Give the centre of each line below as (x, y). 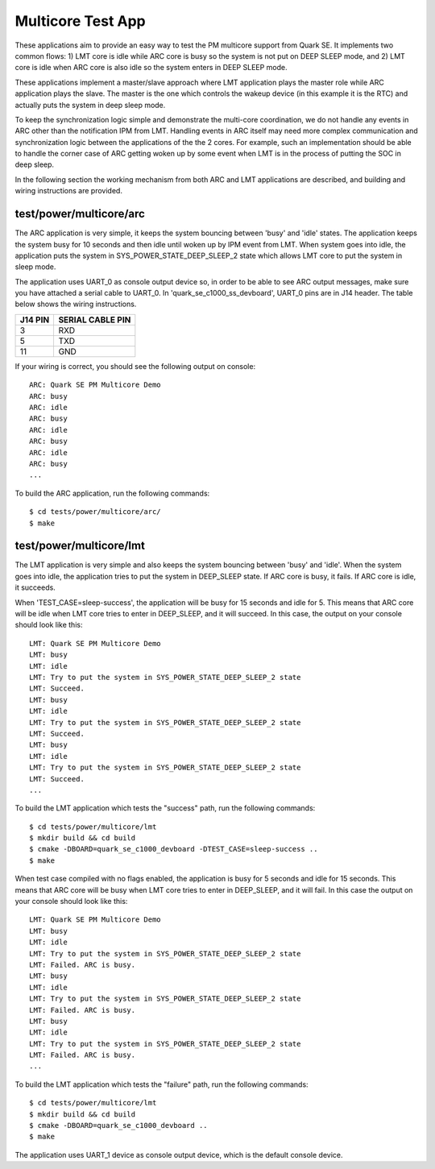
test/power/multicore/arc (80, 214)
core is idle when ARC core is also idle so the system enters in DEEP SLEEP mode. (151, 68)
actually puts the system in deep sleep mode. (90, 105)
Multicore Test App (80, 21)
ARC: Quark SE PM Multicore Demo (95, 385)
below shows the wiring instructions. (76, 304)
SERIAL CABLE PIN (95, 320)
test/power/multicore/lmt (80, 546)
